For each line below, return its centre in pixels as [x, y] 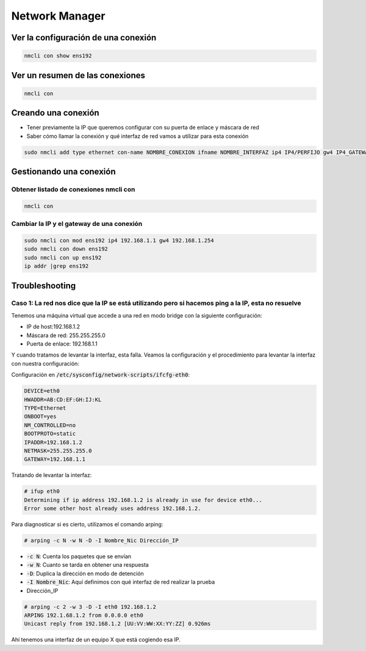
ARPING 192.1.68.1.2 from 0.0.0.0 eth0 [84, 615]
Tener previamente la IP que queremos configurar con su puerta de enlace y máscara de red [143, 128]
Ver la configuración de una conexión [84, 38]
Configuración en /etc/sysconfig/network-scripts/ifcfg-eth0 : [101, 375]
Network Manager [58, 16]
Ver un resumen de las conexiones [78, 75]
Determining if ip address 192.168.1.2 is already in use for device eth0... [143, 500]
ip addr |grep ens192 [56, 266]
